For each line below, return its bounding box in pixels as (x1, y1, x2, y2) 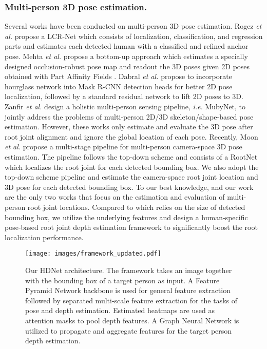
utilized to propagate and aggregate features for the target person (25, 325, 232, 336)
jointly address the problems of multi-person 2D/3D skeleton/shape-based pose (5, 111, 254, 122)
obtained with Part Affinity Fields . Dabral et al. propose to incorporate (5, 71, 232, 82)
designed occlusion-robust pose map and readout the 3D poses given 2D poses (5, 61, 250, 71)
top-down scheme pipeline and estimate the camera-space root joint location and (5, 171, 258, 182)
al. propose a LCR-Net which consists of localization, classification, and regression (5, 30, 263, 41)
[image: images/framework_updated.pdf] (25, 250, 161, 258)
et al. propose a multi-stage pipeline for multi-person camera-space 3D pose (5, 141, 242, 152)
